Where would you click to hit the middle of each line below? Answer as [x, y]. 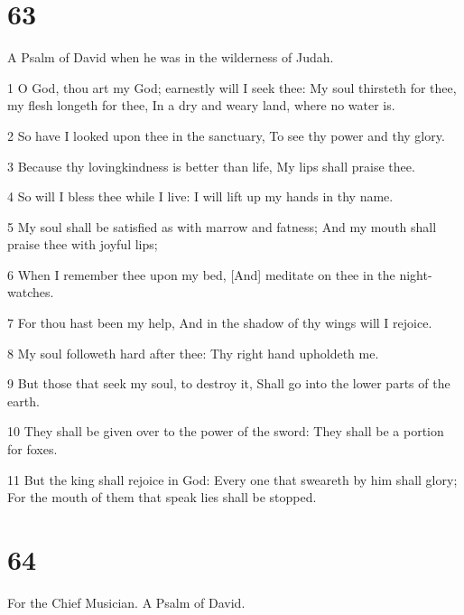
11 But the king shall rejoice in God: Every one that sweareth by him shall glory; [232, 479]
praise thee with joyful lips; [83, 244]
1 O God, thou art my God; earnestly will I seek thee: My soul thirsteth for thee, [232, 87]
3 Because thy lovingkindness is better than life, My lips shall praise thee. [211, 166]
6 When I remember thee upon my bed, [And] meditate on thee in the [201, 274]
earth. [23, 401]
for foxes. [32, 449]
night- [416, 274]
